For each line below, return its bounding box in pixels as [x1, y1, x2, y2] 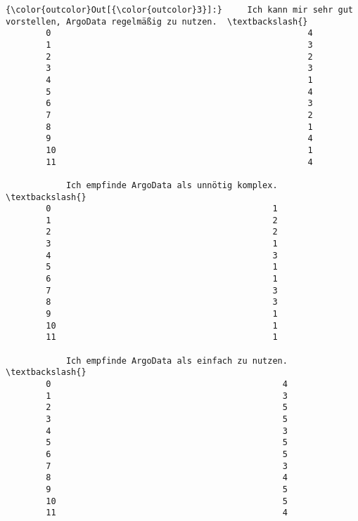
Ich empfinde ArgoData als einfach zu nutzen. [65, 355, 288, 366]
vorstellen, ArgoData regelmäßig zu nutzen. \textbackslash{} [6, 16, 308, 27]
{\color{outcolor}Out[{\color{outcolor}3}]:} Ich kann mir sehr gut [6, 5, 353, 15]
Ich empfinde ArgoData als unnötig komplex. [65, 180, 278, 190]
